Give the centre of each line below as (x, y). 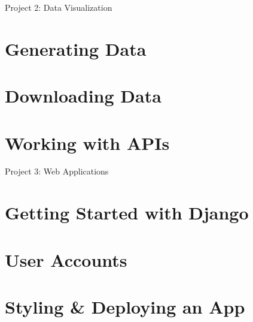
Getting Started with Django (127, 213)
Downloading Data (83, 96)
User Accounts (66, 259)
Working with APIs (87, 142)
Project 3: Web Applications (57, 171)
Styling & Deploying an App (125, 306)
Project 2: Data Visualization (59, 7)
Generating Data (76, 48)
